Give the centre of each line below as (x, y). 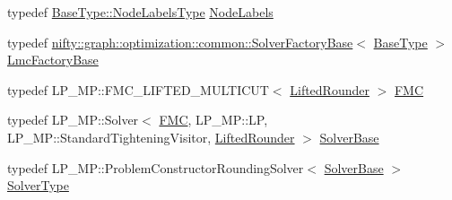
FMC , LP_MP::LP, (213, 120)
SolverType (38, 185)
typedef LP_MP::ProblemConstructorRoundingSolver (156, 167)
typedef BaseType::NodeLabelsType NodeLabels (140, 12)
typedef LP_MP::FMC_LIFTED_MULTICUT (138, 89)
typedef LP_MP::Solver (73, 120)
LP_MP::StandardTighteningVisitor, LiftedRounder (151, 137)
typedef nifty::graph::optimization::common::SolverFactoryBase (180, 42)
